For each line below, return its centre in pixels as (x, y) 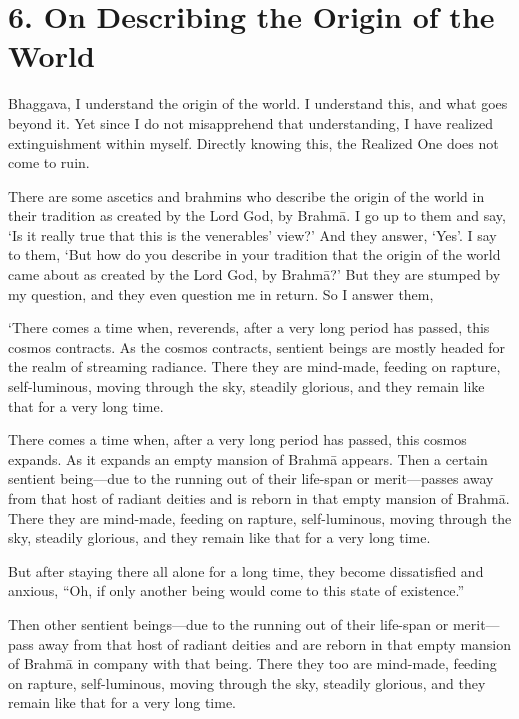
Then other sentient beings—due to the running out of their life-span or (228, 623)
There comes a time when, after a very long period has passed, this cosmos (237, 439)
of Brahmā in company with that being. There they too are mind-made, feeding (252, 663)
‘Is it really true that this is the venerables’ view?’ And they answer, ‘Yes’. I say (252, 234)
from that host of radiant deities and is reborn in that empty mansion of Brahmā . (259, 498)
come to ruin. (49, 162)
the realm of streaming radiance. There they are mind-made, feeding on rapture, (254, 366)
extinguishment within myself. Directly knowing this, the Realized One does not (253, 142)
